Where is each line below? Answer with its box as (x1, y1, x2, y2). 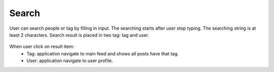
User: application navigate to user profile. (26, 58, 113, 64)
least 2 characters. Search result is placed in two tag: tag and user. (9, 32, 149, 38)
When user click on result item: (9, 43, 75, 50)
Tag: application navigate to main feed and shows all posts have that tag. (26, 50, 179, 56)
